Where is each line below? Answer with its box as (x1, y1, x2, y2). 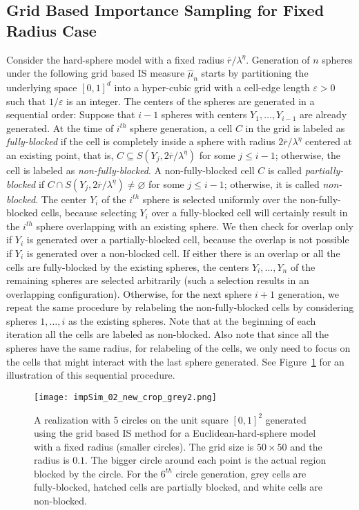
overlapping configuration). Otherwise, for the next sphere (6, 286, 252, 301)
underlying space (6, 79, 77, 94)
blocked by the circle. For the (34, 466, 158, 480)
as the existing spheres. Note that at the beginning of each (68, 313, 316, 328)
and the (290, 439, 322, 453)
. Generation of (246, 52, 310, 66)
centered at (304, 134, 353, 149)
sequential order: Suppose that (6, 107, 135, 122)
